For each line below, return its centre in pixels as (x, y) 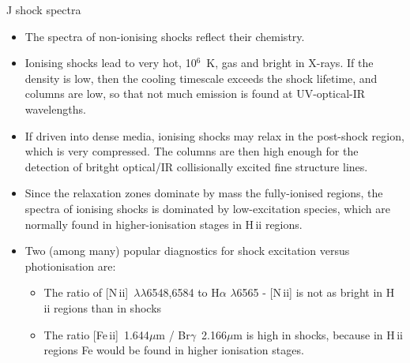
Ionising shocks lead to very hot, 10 (111, 63)
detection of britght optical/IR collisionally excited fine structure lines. (196, 166)
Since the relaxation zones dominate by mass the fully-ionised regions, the (204, 193)
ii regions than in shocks (103, 307)
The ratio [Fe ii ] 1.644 (96, 334)
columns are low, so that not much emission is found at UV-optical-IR (195, 94)
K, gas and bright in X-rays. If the (290, 63)
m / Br (173, 334)
